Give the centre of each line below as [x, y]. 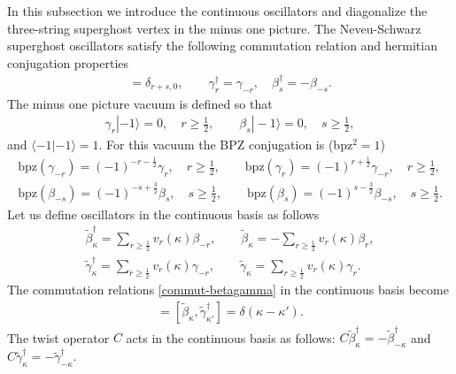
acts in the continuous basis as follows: [231, 337]
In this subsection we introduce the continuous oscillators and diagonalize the [217, 11]
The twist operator [58, 337]
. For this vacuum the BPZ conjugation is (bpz [226, 145]
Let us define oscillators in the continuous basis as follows [163, 214]
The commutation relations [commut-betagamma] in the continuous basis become [228, 290]
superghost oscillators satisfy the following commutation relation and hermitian [222, 46]
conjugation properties [68, 62]
